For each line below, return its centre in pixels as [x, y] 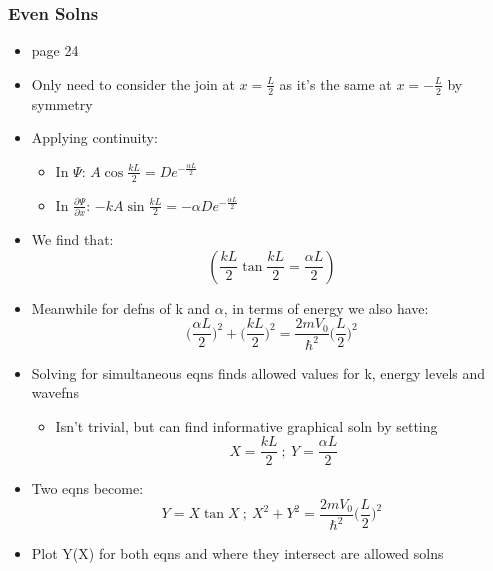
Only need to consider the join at [133, 83]
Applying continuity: [94, 137]
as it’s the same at [335, 83]
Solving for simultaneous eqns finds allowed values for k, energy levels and [258, 372]
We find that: [72, 238]
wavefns [55, 392]
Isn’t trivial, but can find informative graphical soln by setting [246, 425]
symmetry [62, 103]
